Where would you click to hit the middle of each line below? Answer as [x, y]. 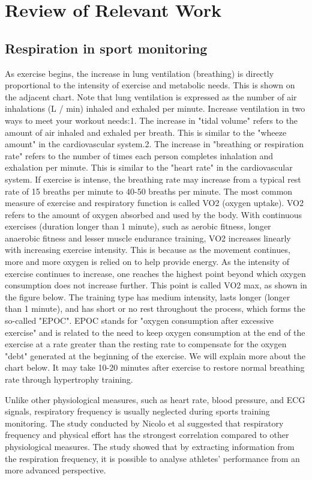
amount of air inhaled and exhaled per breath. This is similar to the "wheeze [146, 132]
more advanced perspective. [55, 470]
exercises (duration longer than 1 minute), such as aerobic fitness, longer [138, 226]
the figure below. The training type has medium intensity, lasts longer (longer [148, 296]
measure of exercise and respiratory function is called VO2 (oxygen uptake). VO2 [154, 203]
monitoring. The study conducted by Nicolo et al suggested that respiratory [144, 423]
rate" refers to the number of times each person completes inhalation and [139, 155]
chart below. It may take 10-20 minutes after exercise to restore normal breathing [155, 367]
